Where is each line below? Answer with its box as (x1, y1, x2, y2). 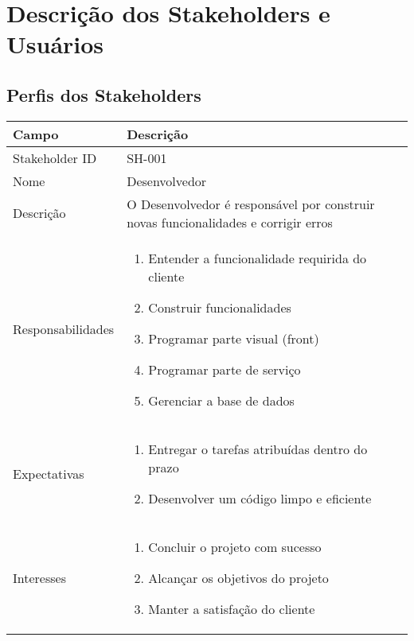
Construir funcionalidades (148, 297, 291, 317)
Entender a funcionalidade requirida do (148, 248, 367, 267)
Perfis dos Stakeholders (6, 82, 201, 107)
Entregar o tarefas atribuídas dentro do (148, 439, 368, 458)
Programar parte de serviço (148, 359, 301, 379)
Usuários (6, 28, 104, 60)
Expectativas (13, 464, 84, 483)
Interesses (13, 568, 66, 587)
